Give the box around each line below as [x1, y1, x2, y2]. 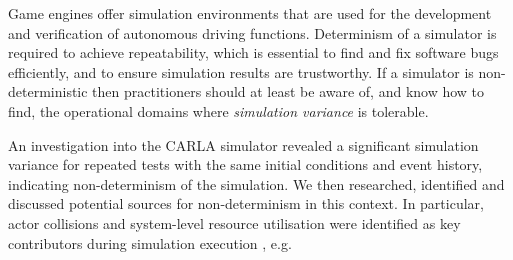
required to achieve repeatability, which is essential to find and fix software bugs [8, 42, 499, 63]
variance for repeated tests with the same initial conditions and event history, [8, 154, 483, 175]
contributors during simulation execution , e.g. [8, 232, 292, 253]
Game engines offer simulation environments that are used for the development [8, 3, 492, 23]
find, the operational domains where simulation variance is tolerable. [8, 100, 429, 121]
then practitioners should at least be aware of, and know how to [92, 81, 485, 102]
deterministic [8, 81, 88, 102]
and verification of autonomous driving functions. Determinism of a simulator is [8, 22, 497, 43]
